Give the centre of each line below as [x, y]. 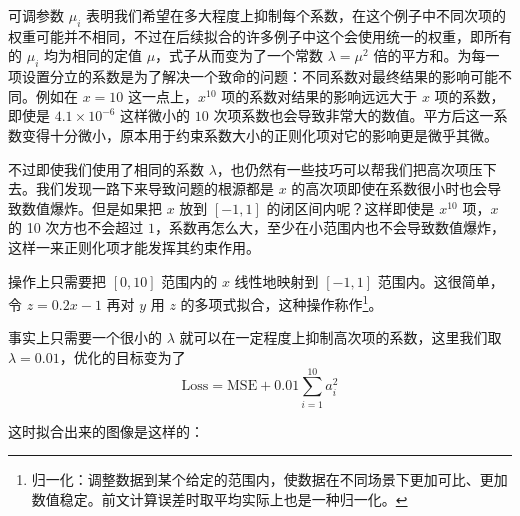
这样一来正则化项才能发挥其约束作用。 [134, 246]
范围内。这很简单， [440, 280]
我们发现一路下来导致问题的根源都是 [154, 188]
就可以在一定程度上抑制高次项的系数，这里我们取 [340, 337]
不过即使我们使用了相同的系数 [106, 168]
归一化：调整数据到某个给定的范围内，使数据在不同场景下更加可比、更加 [269, 479]
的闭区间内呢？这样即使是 [350, 207]
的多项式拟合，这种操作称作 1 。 [281, 302]
